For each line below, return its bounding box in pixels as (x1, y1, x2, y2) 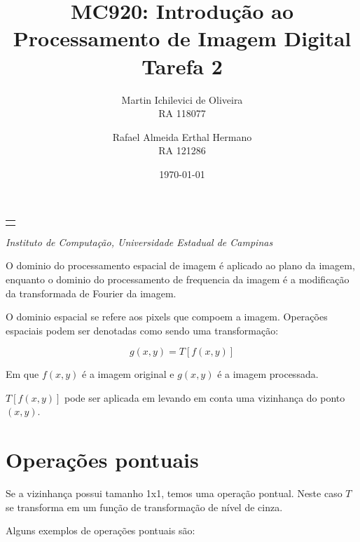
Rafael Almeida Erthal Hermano (112, 129, 252, 144)
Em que (6, 367, 39, 381)
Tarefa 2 (141, 51, 223, 80)
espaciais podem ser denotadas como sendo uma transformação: (6, 323, 279, 337)
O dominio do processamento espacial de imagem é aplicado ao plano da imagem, (6, 258, 355, 273)
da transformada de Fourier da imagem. (6, 285, 176, 300)
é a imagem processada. (217, 367, 319, 381)
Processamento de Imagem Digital (13, 24, 352, 53)
